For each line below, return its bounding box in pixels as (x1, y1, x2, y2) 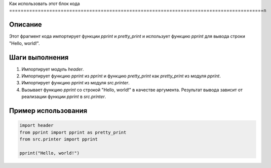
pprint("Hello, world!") (19, 150, 80, 156)
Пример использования (9, 106, 87, 115)
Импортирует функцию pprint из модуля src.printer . (21, 80, 130, 86)
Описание (9, 20, 42, 29)
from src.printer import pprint (19, 136, 98, 142)
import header (19, 123, 54, 128)
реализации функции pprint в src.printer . (21, 94, 106, 100)
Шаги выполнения (9, 53, 69, 62)
